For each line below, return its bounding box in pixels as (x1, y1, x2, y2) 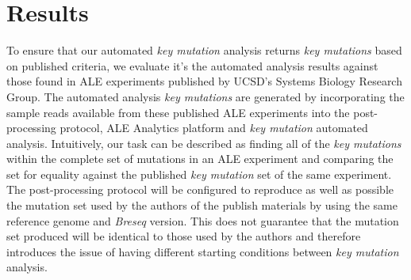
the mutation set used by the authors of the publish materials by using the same (6, 197, 398, 214)
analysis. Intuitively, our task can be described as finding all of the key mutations (6, 134, 401, 151)
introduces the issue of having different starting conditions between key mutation (6, 243, 399, 259)
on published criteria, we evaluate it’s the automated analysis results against (6, 57, 378, 74)
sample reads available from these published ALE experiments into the (6, 104, 350, 120)
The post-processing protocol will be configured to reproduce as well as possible (6, 181, 394, 198)
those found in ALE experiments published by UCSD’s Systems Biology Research (6, 73, 402, 89)
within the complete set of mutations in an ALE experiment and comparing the (6, 150, 394, 167)
